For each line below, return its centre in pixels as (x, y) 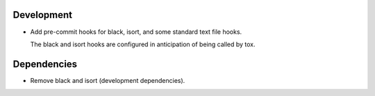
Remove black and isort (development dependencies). (108, 80)
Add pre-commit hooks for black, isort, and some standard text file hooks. (136, 32)
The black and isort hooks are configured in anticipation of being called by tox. (143, 44)
